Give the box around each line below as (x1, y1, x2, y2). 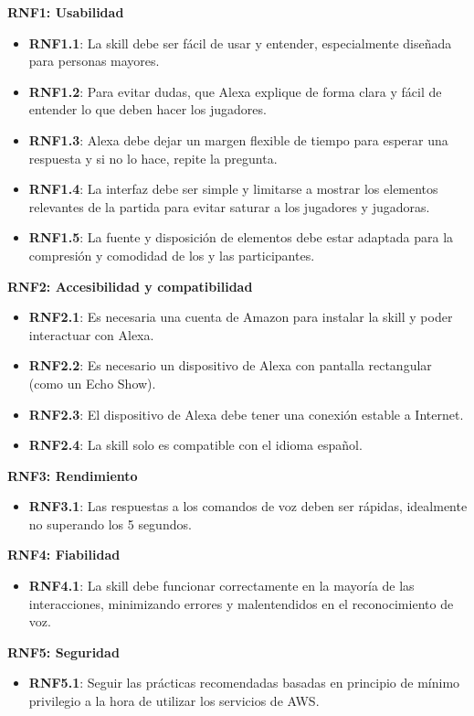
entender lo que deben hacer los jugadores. (28, 100, 267, 119)
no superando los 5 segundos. (28, 514, 192, 533)
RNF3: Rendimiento (7, 465, 138, 485)
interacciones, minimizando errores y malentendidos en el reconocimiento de (28, 593, 454, 613)
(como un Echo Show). (28, 373, 156, 392)
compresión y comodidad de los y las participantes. (28, 245, 315, 264)
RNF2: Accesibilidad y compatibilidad (7, 276, 253, 295)
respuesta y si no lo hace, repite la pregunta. (28, 148, 278, 167)
